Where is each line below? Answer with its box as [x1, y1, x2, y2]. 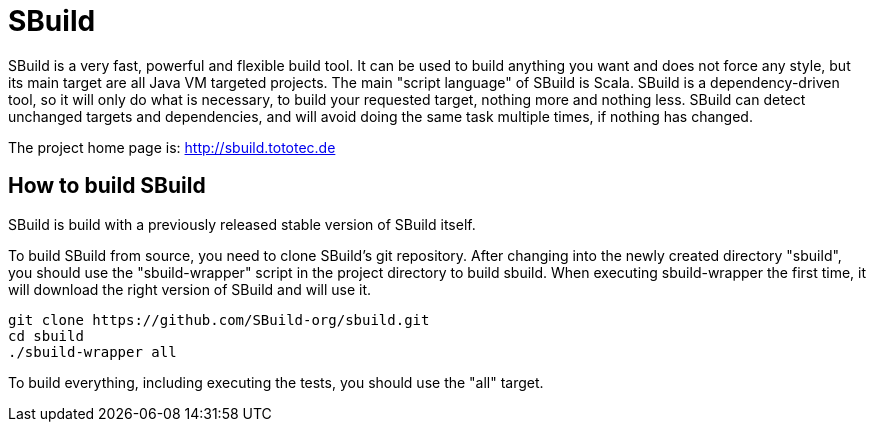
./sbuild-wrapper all [8, 343, 177, 360]
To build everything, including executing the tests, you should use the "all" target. [8, 373, 544, 391]
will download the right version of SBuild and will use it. [8, 280, 372, 298]
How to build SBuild [8, 173, 206, 199]
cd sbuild [8, 327, 84, 344]
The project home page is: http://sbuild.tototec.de [8, 138, 336, 156]
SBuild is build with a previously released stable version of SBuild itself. [8, 215, 476, 233]
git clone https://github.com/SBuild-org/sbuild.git [8, 311, 430, 328]
